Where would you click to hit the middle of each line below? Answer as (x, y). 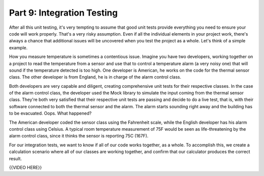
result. (15, 158)
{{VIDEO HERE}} (25, 167)
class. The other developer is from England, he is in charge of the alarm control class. (95, 77)
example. (18, 48)
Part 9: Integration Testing (63, 13)
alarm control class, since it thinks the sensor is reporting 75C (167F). (79, 136)
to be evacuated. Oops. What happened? (50, 113)
